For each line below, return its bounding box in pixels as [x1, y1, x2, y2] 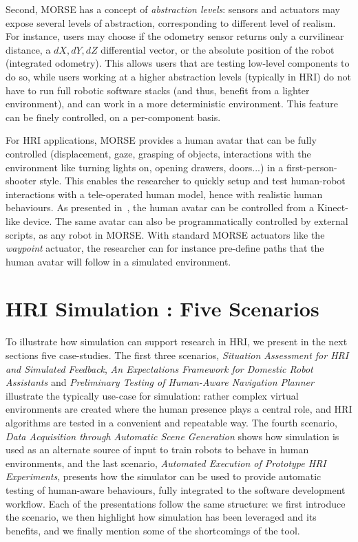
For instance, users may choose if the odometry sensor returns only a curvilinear [6, 29, 344, 43]
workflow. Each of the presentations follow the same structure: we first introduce [6, 496, 346, 510]
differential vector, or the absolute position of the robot [101, 42, 335, 56]
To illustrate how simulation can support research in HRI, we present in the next [6, 334, 348, 349]
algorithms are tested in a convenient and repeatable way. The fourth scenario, [6, 415, 337, 429]
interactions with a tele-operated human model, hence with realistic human [6, 186, 323, 201]
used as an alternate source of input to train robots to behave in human [6, 442, 309, 457]
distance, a [6, 42, 51, 56]
